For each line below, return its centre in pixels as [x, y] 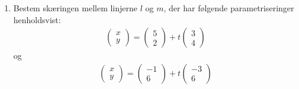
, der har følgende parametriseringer [229, 8]
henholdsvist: [37, 19]
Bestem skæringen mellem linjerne [75, 8]
